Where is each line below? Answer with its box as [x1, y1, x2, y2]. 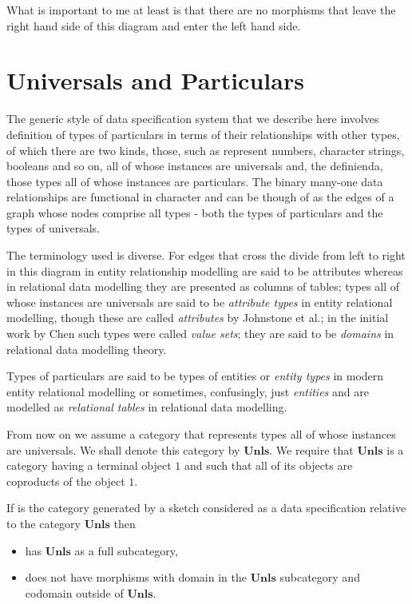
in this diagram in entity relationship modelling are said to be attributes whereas [6, 262, 403, 279]
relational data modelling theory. [6, 340, 167, 357]
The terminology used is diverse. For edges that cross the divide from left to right [6, 247, 406, 264]
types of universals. [6, 220, 100, 236]
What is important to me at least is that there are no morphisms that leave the [6, 2, 396, 18]
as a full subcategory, [74, 542, 178, 558]
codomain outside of [25, 584, 124, 601]
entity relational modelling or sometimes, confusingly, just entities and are [6, 383, 369, 399]
